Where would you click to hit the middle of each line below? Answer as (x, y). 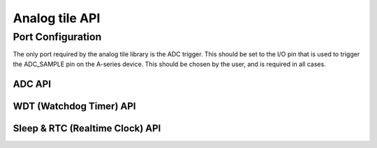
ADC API (32, 84)
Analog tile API (57, 18)
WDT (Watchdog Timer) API (74, 106)
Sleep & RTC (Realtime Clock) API (87, 128)
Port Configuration (57, 37)
